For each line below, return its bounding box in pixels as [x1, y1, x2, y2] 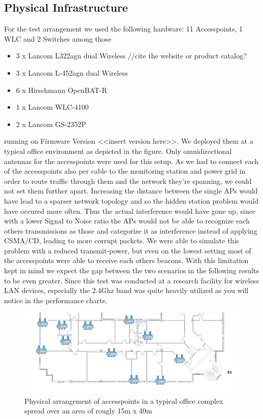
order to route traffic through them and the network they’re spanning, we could [4, 175, 252, 186]
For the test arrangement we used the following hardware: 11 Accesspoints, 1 [4, 23, 243, 34]
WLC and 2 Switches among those [4, 33, 112, 44]
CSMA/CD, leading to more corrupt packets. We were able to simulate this [4, 235, 239, 246]
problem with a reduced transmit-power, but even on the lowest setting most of [4, 245, 251, 255]
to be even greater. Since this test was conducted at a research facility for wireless [4, 275, 259, 285]
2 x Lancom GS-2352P [16, 118, 86, 129]
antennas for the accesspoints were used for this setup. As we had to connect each [4, 155, 259, 166]
